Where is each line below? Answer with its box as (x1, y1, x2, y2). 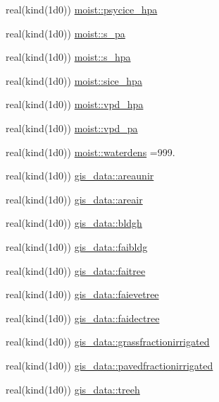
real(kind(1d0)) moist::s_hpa (6, 49, 131, 64)
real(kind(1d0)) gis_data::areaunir (6, 168, 154, 183)
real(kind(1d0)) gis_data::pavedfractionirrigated (6, 357, 213, 372)
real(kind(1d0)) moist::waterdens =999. (6, 144, 175, 159)
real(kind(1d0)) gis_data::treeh (6, 382, 140, 396)
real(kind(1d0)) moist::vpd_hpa (6, 97, 144, 112)
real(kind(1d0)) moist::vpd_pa (6, 120, 138, 135)
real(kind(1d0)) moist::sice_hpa (6, 73, 142, 88)
